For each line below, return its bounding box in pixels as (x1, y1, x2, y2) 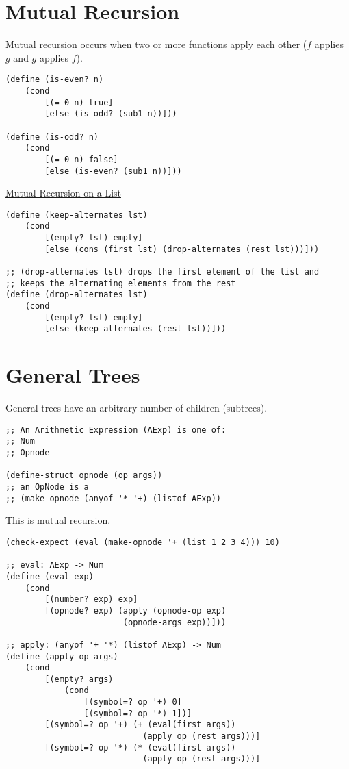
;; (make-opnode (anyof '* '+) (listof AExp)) (5, 493, 221, 503)
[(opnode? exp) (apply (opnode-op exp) (44, 605, 227, 616)
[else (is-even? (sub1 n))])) (44, 166, 182, 176)
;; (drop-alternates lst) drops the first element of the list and (5, 267, 320, 277)
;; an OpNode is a (5, 482, 89, 492)
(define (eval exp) (5, 571, 94, 581)
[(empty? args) (44, 674, 114, 684)
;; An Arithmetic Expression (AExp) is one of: (5, 425, 227, 435)
